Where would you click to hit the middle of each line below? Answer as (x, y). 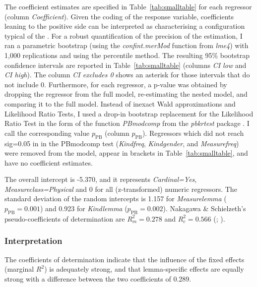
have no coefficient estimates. (49, 162)
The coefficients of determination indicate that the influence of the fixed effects (125, 259)
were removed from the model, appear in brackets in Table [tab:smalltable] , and (126, 153)
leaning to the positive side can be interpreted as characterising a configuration (125, 26)
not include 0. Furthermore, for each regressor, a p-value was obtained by (116, 84)
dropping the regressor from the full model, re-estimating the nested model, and (126, 94)
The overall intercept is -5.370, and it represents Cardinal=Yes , (101, 179)
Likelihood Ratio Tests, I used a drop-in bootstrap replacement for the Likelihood (129, 113)
